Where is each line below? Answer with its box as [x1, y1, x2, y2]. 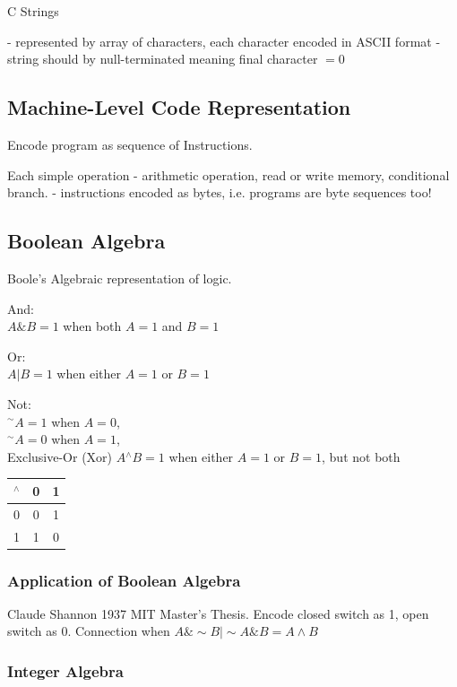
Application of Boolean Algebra [7, 569, 241, 591]
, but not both [322, 447, 401, 465]
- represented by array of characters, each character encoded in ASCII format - [7, 31, 441, 50]
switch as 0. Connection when [7, 622, 170, 640]
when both [63, 317, 122, 335]
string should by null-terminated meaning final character [7, 49, 318, 68]
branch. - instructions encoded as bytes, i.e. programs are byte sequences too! [7, 183, 432, 202]
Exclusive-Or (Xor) [7, 447, 113, 465]
